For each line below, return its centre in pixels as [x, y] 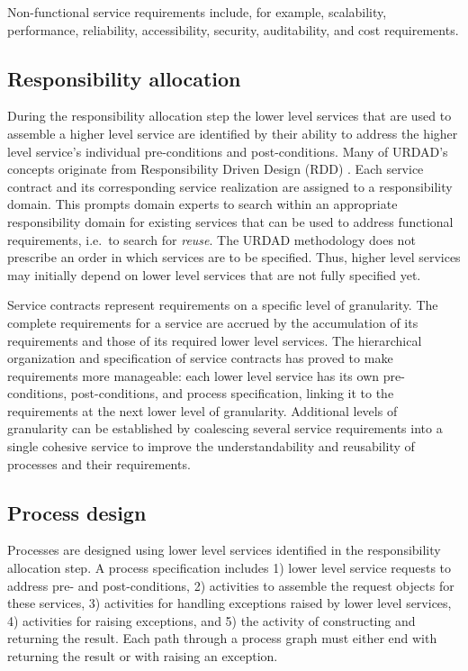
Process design [77, 512]
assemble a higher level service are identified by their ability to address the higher [233, 133]
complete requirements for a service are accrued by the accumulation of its [213, 322]
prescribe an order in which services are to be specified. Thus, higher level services [234, 257]
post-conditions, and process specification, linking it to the [232, 393]
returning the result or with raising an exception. [143, 656]
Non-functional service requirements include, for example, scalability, [197, 12]
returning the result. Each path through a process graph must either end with [222, 638]
